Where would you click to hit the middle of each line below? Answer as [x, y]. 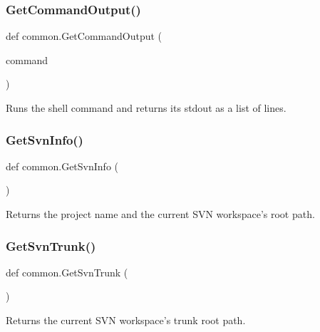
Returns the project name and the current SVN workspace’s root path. [160, 214]
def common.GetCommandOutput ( [84, 36]
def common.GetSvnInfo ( [62, 166]
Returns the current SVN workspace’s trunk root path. [126, 320]
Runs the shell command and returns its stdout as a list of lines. [146, 108]
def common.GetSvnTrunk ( [67, 272]
